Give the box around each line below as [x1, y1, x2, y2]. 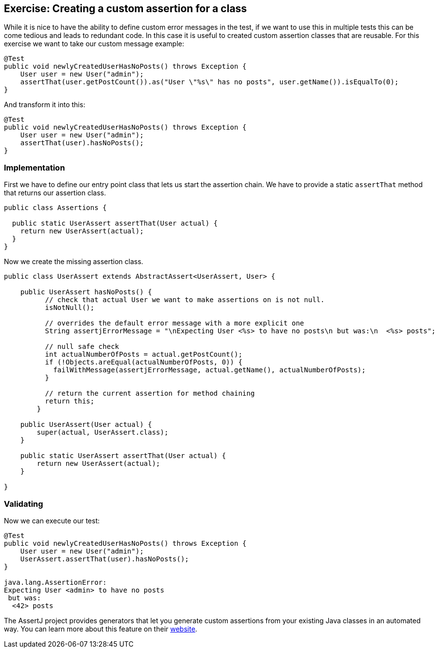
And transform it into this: [4, 100, 85, 109]
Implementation [4, 162, 65, 173]
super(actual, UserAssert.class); [37, 428, 169, 437]
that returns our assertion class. [4, 189, 106, 197]
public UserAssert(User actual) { [20, 421, 152, 429]
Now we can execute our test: [4, 516, 100, 525]
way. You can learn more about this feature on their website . [4, 624, 198, 633]
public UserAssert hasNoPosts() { [20, 288, 152, 296]
